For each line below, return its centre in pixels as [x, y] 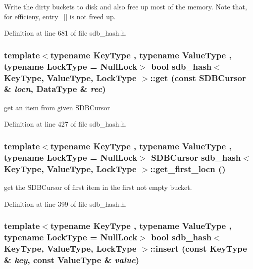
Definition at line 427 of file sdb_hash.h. [66, 124]
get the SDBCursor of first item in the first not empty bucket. [98, 187]
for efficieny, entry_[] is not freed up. [60, 16]
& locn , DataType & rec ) [55, 89]
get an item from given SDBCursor [57, 107]
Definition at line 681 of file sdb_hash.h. [66, 33]
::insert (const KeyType [199, 248]
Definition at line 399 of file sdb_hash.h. [66, 203]
